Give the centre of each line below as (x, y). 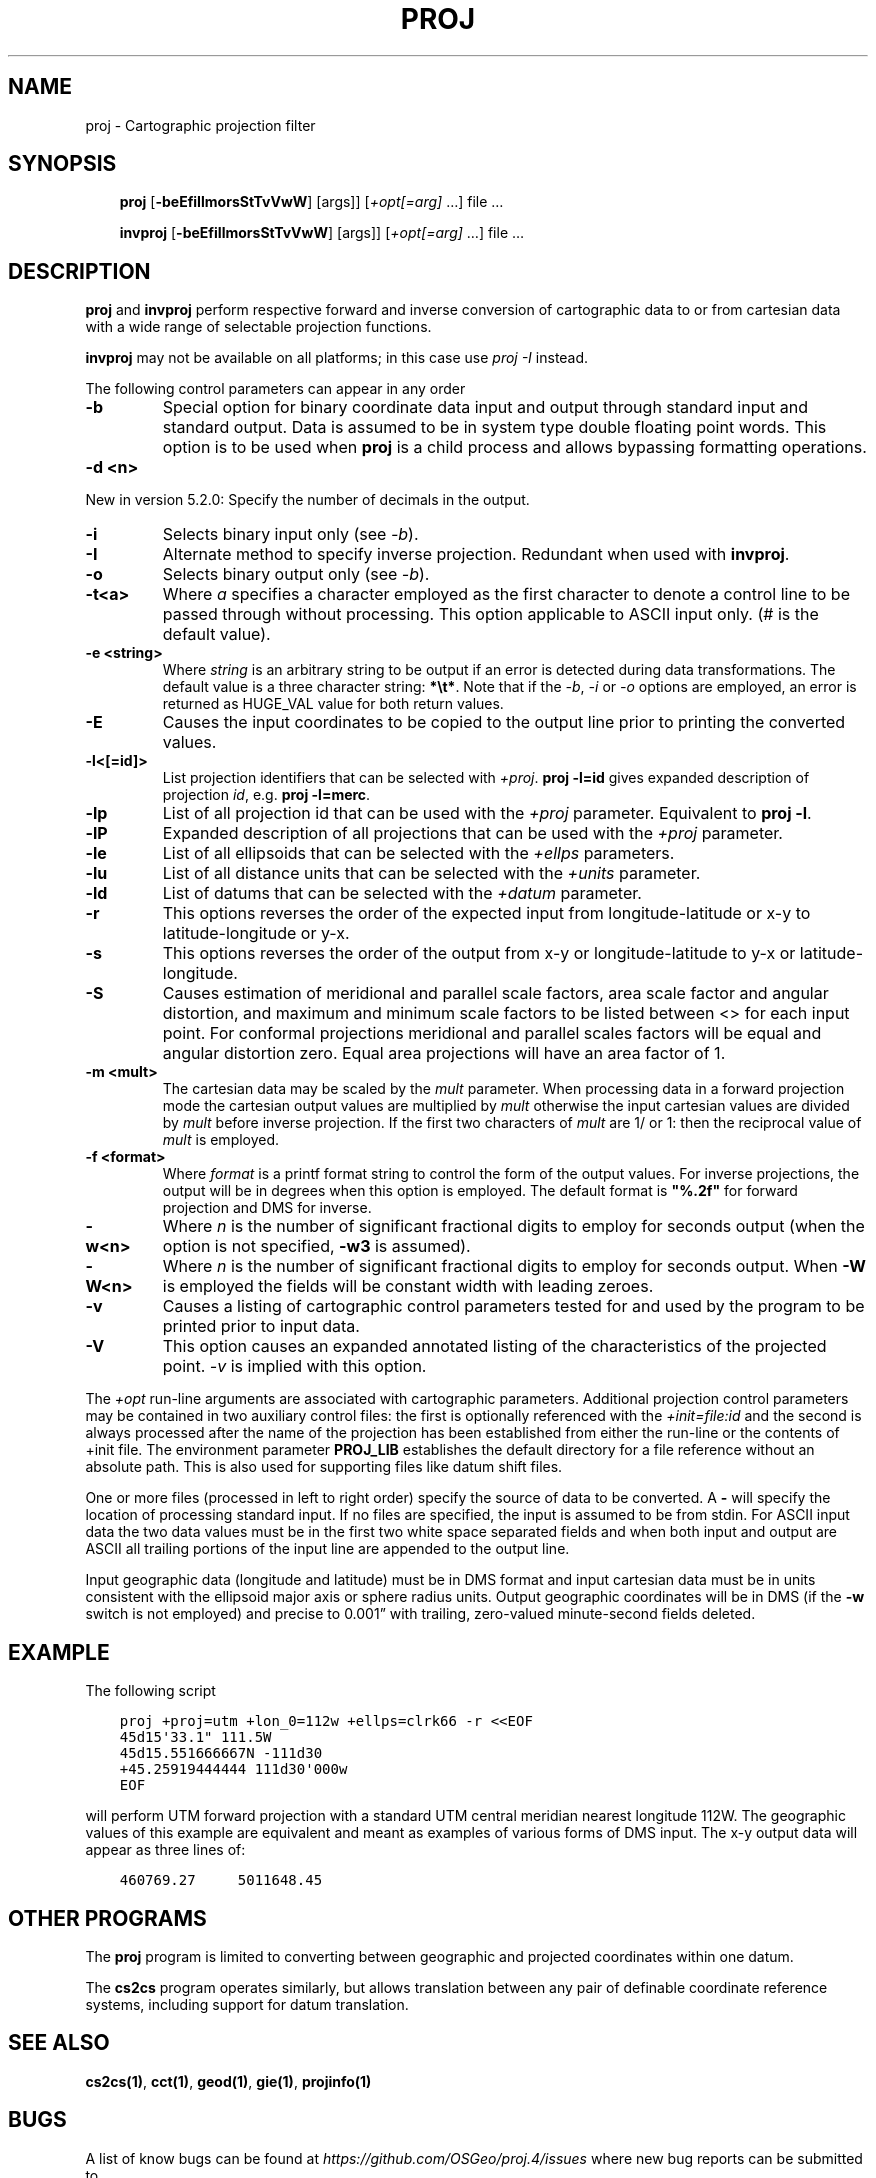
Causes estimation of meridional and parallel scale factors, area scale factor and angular (495, 993)
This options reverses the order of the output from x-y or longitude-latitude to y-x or (479, 953)
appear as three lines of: (165, 1850)
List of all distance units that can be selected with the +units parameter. (431, 873)
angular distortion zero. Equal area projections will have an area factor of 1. (444, 1053)
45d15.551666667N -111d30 (221, 1753)
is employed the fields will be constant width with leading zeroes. (408, 1286)
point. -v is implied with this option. (294, 1366)
